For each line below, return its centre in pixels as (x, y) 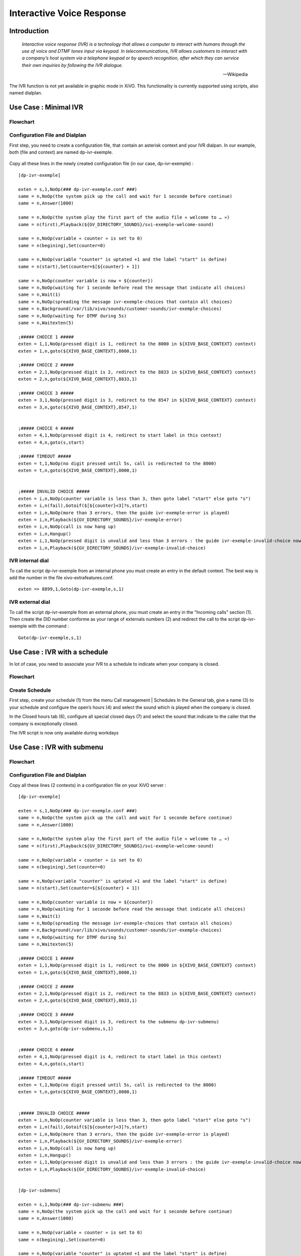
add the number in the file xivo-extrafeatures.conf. (61, 578)
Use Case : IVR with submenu (56, 747)
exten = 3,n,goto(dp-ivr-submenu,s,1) (66, 1028)
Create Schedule (30, 690)
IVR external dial (30, 602)
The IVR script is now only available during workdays (64, 732)
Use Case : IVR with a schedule (59, 652)
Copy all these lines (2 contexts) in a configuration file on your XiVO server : (88, 785)
